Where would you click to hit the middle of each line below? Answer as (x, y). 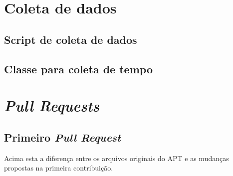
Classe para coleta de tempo (78, 69)
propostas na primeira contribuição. (59, 168)
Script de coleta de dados (71, 39)
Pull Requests (52, 106)
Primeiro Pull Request (63, 137)
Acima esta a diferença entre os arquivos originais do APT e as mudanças (116, 158)
